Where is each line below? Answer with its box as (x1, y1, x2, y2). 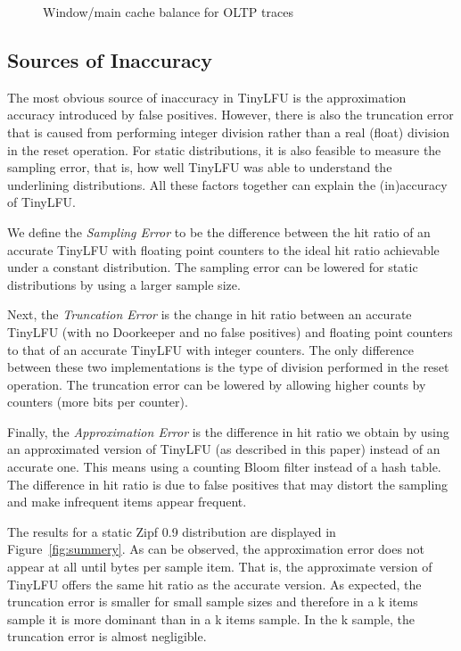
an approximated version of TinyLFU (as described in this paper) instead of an (7, 440, 440, 458)
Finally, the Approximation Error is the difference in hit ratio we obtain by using (7, 422, 449, 441)
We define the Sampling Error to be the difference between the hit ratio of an (7, 222, 431, 241)
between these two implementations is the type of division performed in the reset (7, 358, 449, 376)
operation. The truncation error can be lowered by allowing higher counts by (7, 375, 426, 393)
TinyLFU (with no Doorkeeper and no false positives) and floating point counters (7, 322, 453, 341)
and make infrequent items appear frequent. (7, 492, 247, 511)
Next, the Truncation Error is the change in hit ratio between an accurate (7, 305, 412, 324)
